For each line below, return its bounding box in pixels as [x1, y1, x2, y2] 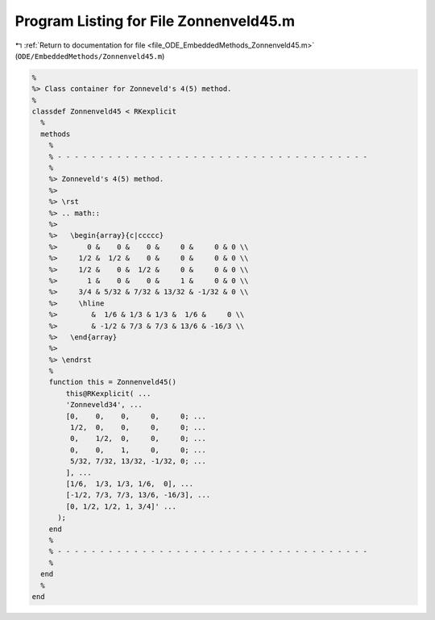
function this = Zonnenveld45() [48, 377, 177, 387]
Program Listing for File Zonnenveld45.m [14, 12, 296, 30]
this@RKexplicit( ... [65, 389, 151, 398]
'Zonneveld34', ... [65, 400, 143, 410]
